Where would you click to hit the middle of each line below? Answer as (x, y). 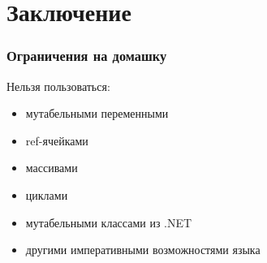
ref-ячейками (57, 140)
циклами (47, 194)
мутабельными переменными (97, 113)
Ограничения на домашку (87, 56)
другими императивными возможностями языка (143, 250)
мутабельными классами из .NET (109, 222)
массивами (52, 168)
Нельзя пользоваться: (58, 86)
